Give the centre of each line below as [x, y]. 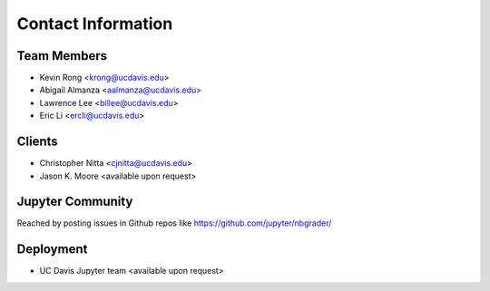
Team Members [62, 56]
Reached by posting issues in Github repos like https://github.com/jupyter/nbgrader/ [174, 223]
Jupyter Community [75, 202]
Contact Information [95, 24]
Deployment [52, 249]
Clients [37, 142]
